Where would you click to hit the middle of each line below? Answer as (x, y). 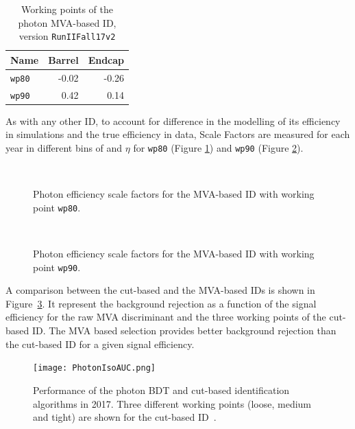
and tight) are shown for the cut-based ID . (125, 417)
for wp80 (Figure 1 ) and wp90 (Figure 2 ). (218, 147)
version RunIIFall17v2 (67, 36)
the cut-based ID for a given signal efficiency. (100, 344)
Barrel (63, 59)
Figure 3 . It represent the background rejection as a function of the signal (161, 303)
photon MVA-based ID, (67, 22)
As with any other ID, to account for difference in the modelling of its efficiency (173, 120)
